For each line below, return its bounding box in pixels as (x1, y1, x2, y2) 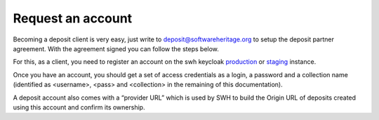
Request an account (13, 11, 133, 26)
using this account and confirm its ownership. (13, 102, 145, 112)
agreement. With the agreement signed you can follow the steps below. (13, 44, 219, 53)
